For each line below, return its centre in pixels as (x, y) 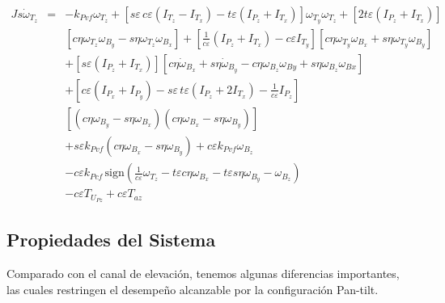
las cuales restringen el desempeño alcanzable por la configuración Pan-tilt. (193, 289)
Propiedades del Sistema (111, 240)
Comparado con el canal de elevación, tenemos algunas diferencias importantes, (203, 274)
